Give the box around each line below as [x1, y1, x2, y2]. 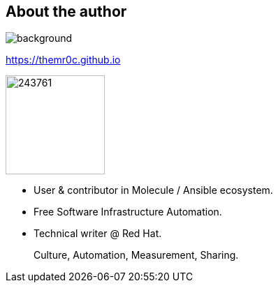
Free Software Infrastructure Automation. [34, 206, 222, 218]
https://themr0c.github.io [6, 54, 121, 66]
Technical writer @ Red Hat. [34, 227, 162, 240]
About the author [6, 3, 127, 20]
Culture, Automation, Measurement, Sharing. [34, 249, 239, 262]
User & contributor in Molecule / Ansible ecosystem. [34, 184, 273, 197]
